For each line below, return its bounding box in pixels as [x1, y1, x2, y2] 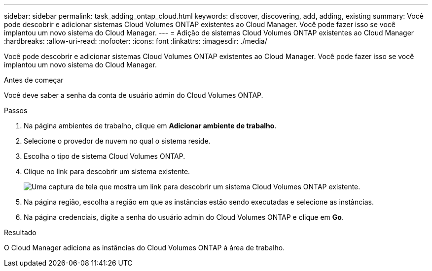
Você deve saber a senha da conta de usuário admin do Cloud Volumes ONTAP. [4, 91, 263, 99]
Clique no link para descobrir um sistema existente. [24, 167, 190, 176]
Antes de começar [4, 76, 64, 84]
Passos [4, 106, 28, 115]
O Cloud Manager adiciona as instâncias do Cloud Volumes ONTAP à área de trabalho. [4, 243, 285, 252]
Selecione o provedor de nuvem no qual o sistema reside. [24, 137, 211, 145]
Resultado [4, 228, 36, 237]
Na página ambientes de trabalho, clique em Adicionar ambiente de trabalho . [24, 121, 277, 130]
